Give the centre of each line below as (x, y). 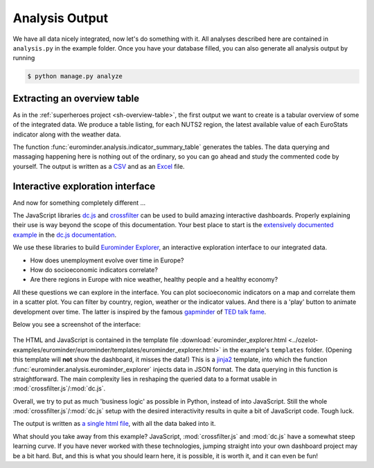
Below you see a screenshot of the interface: (77, 324)
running (24, 58)
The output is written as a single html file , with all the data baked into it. (114, 424)
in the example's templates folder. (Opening (287, 350)
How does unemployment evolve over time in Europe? (107, 260)
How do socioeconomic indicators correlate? (94, 270)
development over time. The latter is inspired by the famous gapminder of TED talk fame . (140, 312)
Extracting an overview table (76, 98)
